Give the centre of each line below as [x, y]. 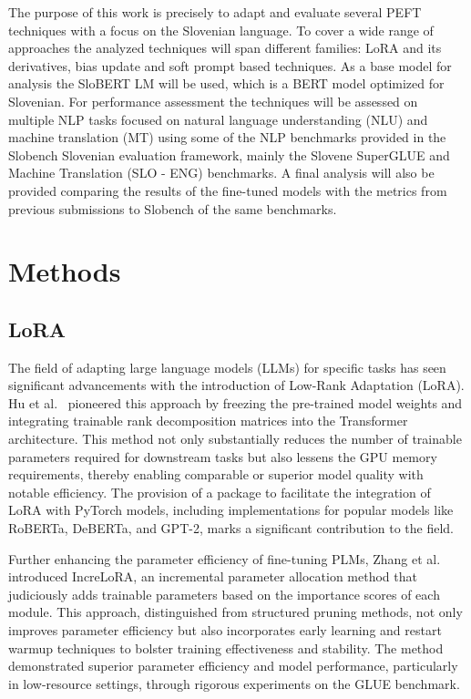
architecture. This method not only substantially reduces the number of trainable [235, 439]
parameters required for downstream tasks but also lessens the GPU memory [223, 456]
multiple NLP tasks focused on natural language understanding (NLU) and [218, 119]
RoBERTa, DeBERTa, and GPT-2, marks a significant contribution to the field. [231, 528]
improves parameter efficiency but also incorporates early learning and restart [225, 630]
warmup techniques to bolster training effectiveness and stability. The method [226, 648]
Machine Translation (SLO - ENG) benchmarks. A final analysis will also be [221, 173]
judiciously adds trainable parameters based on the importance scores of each [224, 594]
